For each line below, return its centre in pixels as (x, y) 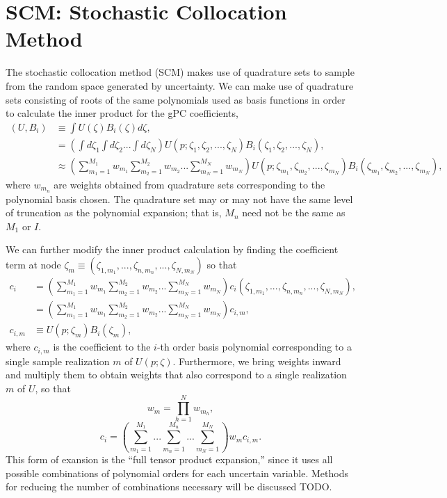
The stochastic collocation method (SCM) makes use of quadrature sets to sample (180, 72)
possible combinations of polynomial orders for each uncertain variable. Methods (177, 473)
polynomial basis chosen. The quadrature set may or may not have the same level (179, 199)
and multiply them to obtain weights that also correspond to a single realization (176, 375)
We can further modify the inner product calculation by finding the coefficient (172, 249)
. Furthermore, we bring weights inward (257, 361)
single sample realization (58, 361)
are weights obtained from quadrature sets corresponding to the (189, 184)
